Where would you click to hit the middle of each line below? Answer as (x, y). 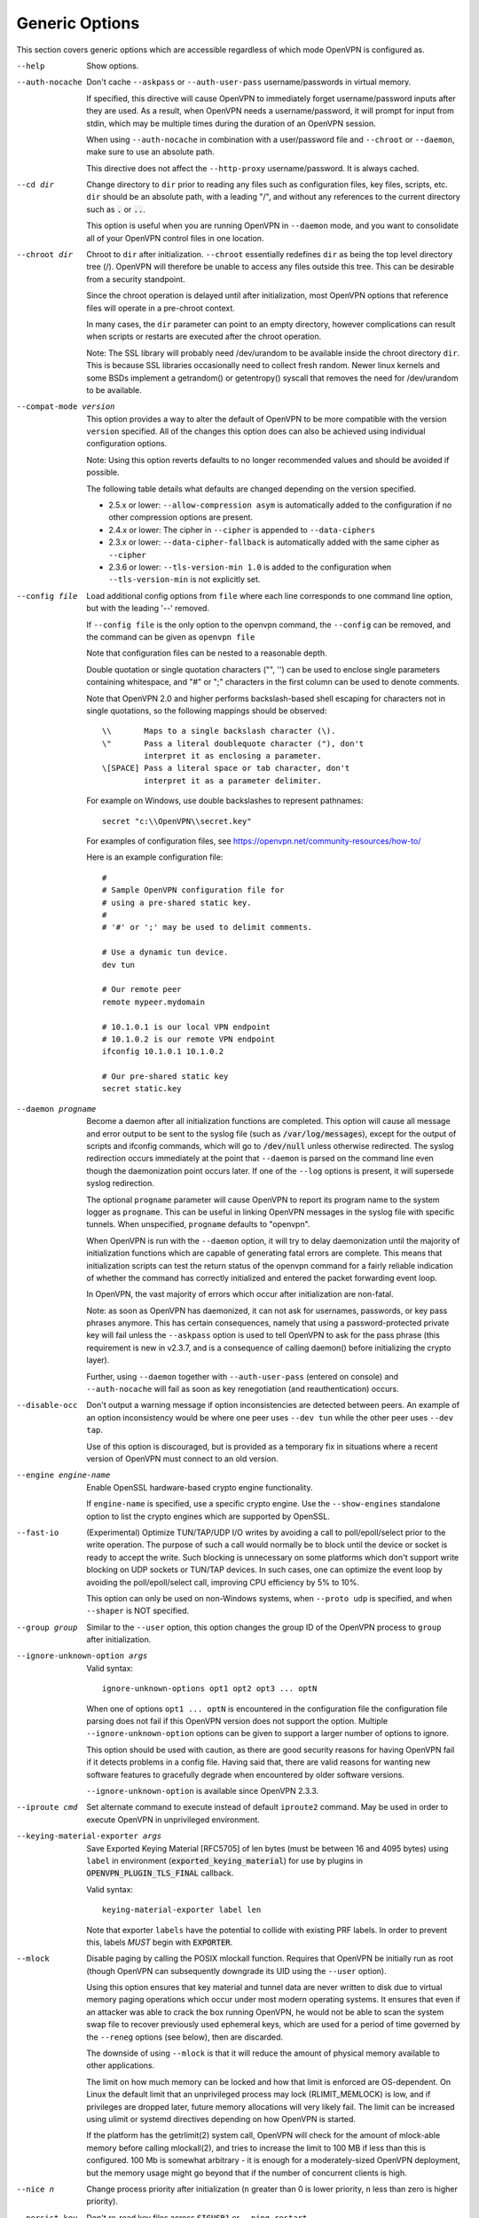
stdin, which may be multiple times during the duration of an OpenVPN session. (231, 123)
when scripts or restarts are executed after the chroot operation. (204, 336)
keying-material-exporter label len (182, 1910)
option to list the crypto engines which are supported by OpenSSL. (208, 1516)
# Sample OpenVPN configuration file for (193, 890)
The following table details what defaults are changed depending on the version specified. (251, 489)
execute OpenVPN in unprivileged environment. (173, 1820)
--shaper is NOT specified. (138, 1611)
